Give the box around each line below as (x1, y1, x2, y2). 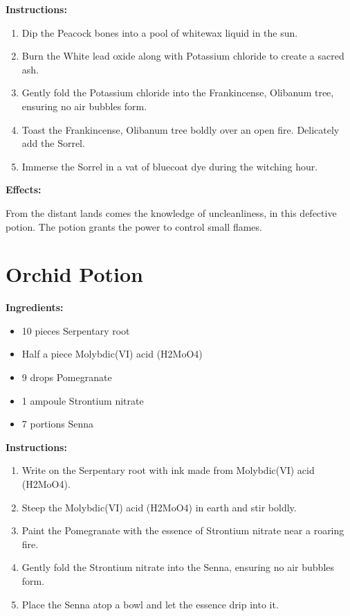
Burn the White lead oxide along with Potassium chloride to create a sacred (21, 49, 344, 63)
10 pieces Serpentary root (21, 323, 130, 337)
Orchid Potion (6, 260, 143, 288)
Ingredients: (6, 300, 64, 315)
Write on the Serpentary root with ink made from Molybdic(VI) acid (21, 463, 315, 477)
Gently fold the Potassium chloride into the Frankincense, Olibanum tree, (21, 85, 334, 100)
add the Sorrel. (21, 136, 85, 150)
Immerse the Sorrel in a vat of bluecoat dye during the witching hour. (21, 159, 318, 173)
